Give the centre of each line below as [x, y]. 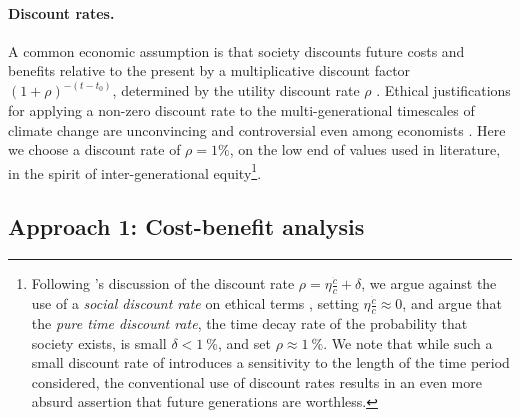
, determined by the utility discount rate [236, 90]
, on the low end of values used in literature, [365, 149]
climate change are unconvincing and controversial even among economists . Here [257, 129]
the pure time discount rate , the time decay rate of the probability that [249, 322]
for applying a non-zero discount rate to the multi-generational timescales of [241, 110]
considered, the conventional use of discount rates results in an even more [256, 381]
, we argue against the [429, 283]
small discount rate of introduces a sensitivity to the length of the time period [270, 362]
